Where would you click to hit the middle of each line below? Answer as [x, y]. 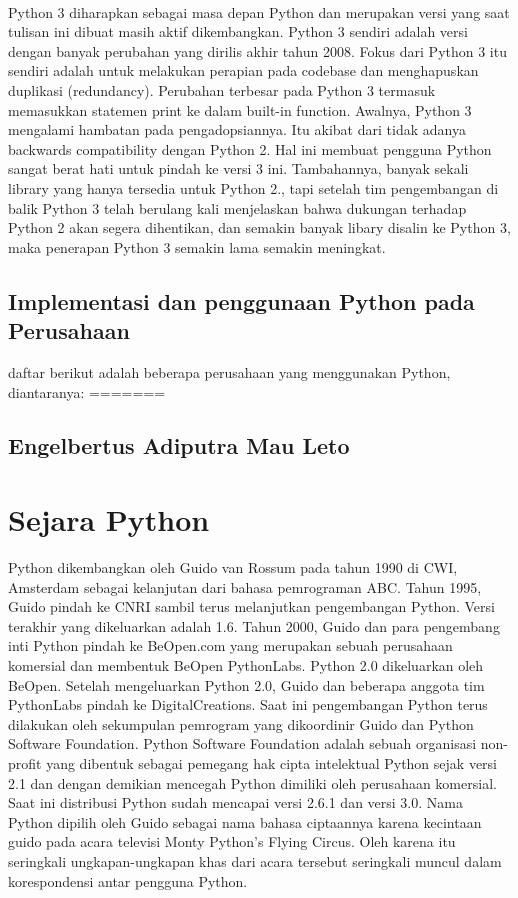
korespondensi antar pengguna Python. [128, 880]
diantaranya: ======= [87, 391]
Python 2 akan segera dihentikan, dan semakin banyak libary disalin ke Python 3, [259, 227]
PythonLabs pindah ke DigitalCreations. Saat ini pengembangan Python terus [248, 704]
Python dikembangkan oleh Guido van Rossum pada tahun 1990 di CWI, [233, 567]
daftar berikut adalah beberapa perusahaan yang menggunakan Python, [229, 371]
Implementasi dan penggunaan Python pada [241, 300]
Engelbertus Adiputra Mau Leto [179, 445]
